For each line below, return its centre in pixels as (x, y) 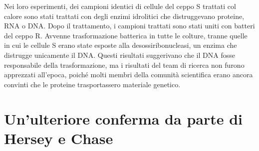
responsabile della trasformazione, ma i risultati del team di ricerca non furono (124, 65)
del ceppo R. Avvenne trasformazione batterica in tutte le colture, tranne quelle (126, 35)
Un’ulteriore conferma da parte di (124, 118)
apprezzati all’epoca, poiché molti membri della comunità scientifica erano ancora (129, 75)
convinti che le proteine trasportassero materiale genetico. (92, 84)
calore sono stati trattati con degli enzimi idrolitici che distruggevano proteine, (124, 16)
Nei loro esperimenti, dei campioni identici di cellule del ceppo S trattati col (120, 6)
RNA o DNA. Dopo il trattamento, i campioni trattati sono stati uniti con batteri (129, 26)
